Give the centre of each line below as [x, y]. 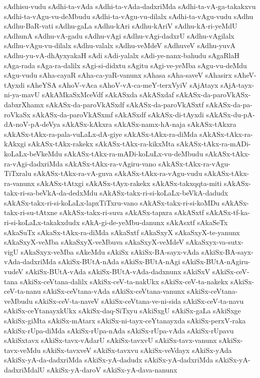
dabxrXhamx [24, 104]
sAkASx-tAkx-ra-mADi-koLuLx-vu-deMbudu [134, 153]
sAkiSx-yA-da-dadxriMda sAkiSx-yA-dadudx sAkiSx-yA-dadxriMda [109, 360]
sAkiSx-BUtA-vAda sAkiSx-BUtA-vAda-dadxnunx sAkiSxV [118, 271]
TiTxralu [18, 173]
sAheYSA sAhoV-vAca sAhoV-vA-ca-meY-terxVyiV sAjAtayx [122, 84]
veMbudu [19, 301]
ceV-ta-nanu [23, 291]
